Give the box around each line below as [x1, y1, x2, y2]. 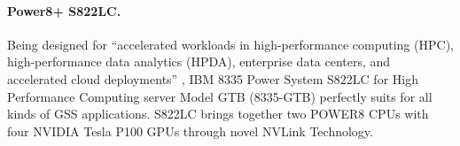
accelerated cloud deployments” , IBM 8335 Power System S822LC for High [7, 69, 418, 88]
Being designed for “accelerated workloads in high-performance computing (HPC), [7, 35, 454, 53]
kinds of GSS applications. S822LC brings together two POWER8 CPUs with [7, 104, 429, 123]
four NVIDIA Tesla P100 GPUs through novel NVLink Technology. [7, 121, 373, 140]
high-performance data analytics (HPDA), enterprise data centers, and [7, 52, 391, 71]
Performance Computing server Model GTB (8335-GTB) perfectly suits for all [7, 87, 433, 105]
